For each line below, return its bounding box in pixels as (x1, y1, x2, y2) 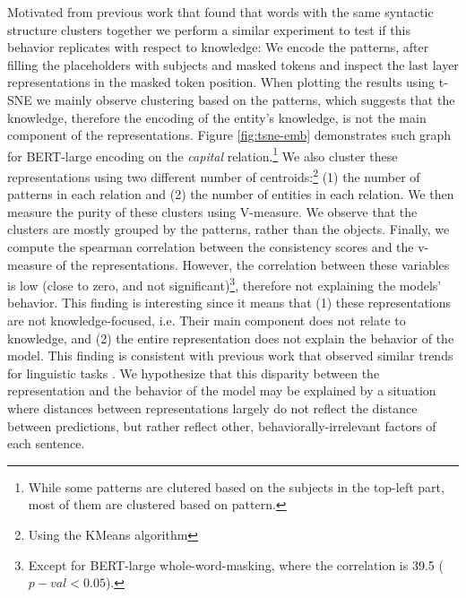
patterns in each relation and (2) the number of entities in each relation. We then (7, 185, 454, 204)
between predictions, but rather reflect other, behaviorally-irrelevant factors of (7, 416, 436, 435)
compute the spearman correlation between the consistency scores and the (7, 238, 414, 256)
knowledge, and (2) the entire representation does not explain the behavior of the (7, 328, 454, 347)
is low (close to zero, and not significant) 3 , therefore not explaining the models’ (7, 273, 442, 294)
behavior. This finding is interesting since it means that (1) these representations (7, 293, 452, 312)
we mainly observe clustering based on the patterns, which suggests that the (36, 90, 455, 108)
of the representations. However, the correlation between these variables (56, 255, 450, 273)
